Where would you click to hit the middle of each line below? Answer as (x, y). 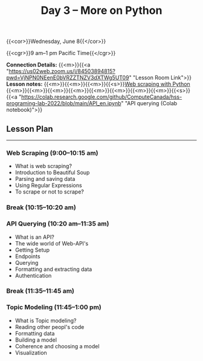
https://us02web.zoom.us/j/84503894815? (62, 71)
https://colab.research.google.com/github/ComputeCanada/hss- (101, 97)
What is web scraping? (43, 166)
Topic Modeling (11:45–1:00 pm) (54, 307)
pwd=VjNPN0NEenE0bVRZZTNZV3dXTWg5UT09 (68, 78)
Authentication (33, 275)
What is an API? (34, 237)
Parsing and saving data (45, 179)
